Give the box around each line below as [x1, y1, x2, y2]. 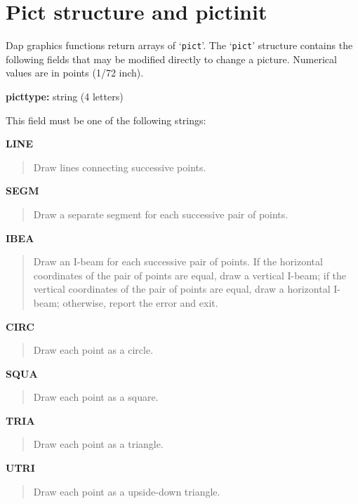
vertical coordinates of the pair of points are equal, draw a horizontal [33, 281, 331, 296]
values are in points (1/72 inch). [6, 65, 144, 80]
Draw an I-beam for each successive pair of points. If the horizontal [33, 254, 323, 269]
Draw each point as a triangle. [33, 437, 164, 451]
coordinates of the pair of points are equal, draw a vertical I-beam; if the [33, 267, 347, 282]
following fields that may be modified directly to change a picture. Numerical [6, 51, 337, 66]
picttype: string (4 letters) [6, 88, 124, 103]
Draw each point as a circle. [33, 343, 154, 357]
